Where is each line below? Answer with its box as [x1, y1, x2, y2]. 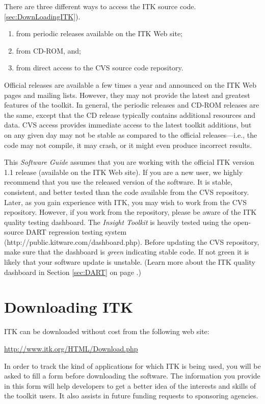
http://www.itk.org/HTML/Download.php [4, 343, 138, 353]
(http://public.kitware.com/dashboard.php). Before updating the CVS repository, [4, 236, 259, 247]
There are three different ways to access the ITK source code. [4, 1, 196, 11]
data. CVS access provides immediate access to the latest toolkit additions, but [4, 119, 252, 130]
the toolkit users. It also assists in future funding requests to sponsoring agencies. [4, 390, 258, 401]
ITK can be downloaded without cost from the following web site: [4, 326, 209, 337]
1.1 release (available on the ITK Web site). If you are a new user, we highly [4, 166, 243, 177]
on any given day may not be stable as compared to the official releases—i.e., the [4, 129, 257, 140]
